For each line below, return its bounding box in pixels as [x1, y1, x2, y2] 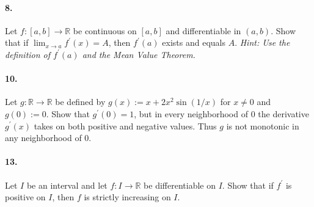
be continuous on [73, 24, 137, 37]
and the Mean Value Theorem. [82, 48, 195, 60]
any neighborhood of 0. [5, 131, 92, 144]
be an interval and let [26, 178, 108, 191]
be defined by [55, 95, 106, 108]
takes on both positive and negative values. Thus [34, 119, 217, 132]
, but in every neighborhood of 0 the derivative [134, 107, 309, 120]
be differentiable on [144, 178, 216, 191]
